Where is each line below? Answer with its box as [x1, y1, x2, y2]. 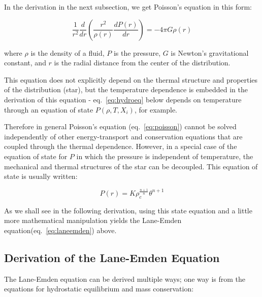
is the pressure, [113, 47, 161, 58]
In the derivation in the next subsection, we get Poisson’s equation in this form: [4, 2, 252, 12]
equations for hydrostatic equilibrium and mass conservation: [4, 283, 194, 294]
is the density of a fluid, [30, 47, 105, 58]
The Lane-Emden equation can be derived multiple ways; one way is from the [4, 273, 246, 284]
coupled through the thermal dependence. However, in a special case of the [4, 141, 237, 152]
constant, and [4, 57, 46, 68]
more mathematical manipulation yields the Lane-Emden [4, 215, 182, 226]
